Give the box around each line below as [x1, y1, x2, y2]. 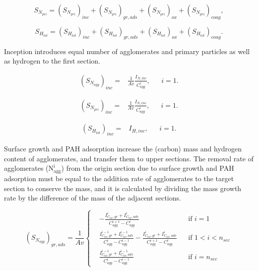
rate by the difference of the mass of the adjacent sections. [4, 193, 181, 203]
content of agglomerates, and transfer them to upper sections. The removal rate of [4, 153, 254, 163]
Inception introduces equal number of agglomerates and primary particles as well [4, 46, 250, 56]
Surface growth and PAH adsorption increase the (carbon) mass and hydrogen [4, 143, 242, 154]
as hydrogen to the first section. [4, 56, 100, 66]
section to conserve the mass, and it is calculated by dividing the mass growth [4, 183, 242, 193]
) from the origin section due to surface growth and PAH [61, 163, 234, 173]
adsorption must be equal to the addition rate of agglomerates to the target [4, 173, 234, 183]
